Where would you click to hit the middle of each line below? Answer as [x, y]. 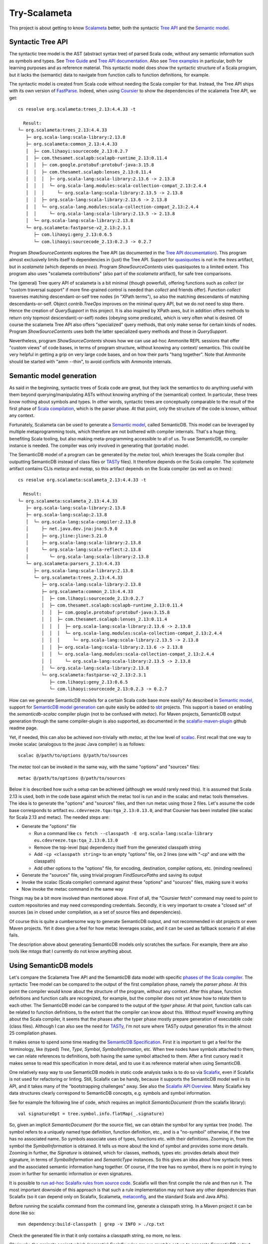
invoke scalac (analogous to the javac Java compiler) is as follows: [77, 744]
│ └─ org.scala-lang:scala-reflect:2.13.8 [83, 550]
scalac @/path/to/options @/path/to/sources [73, 756]
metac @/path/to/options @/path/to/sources [72, 778]
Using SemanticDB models [51, 965]
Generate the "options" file [49, 827]
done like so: [22, 1213]
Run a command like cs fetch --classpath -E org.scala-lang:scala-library [123, 833]
